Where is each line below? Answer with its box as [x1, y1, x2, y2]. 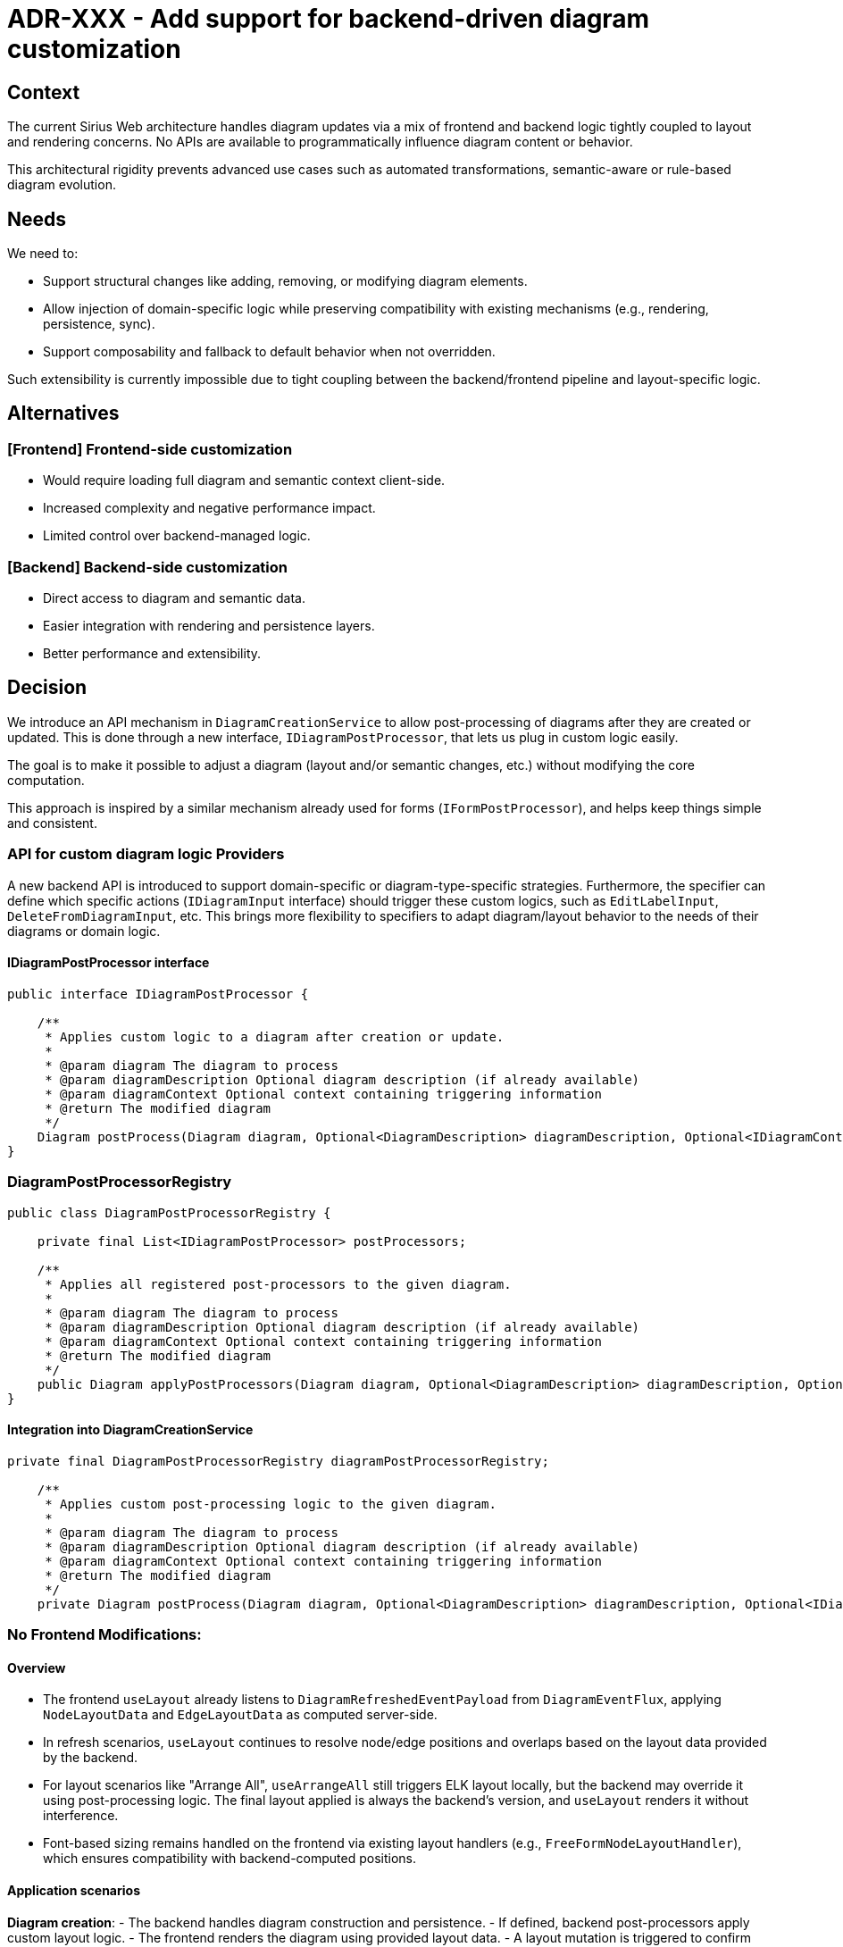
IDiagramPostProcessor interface [7, 955, 210, 971]
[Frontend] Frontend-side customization [7, 439, 293, 458]
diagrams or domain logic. [7, 923, 161, 939]
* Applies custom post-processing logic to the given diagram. [45, 1496, 497, 1511]
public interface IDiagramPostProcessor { [7, 986, 309, 1001]
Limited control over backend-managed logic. [43, 528, 311, 544]
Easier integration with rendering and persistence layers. [43, 617, 375, 633]
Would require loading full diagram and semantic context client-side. [43, 472, 446, 489]
